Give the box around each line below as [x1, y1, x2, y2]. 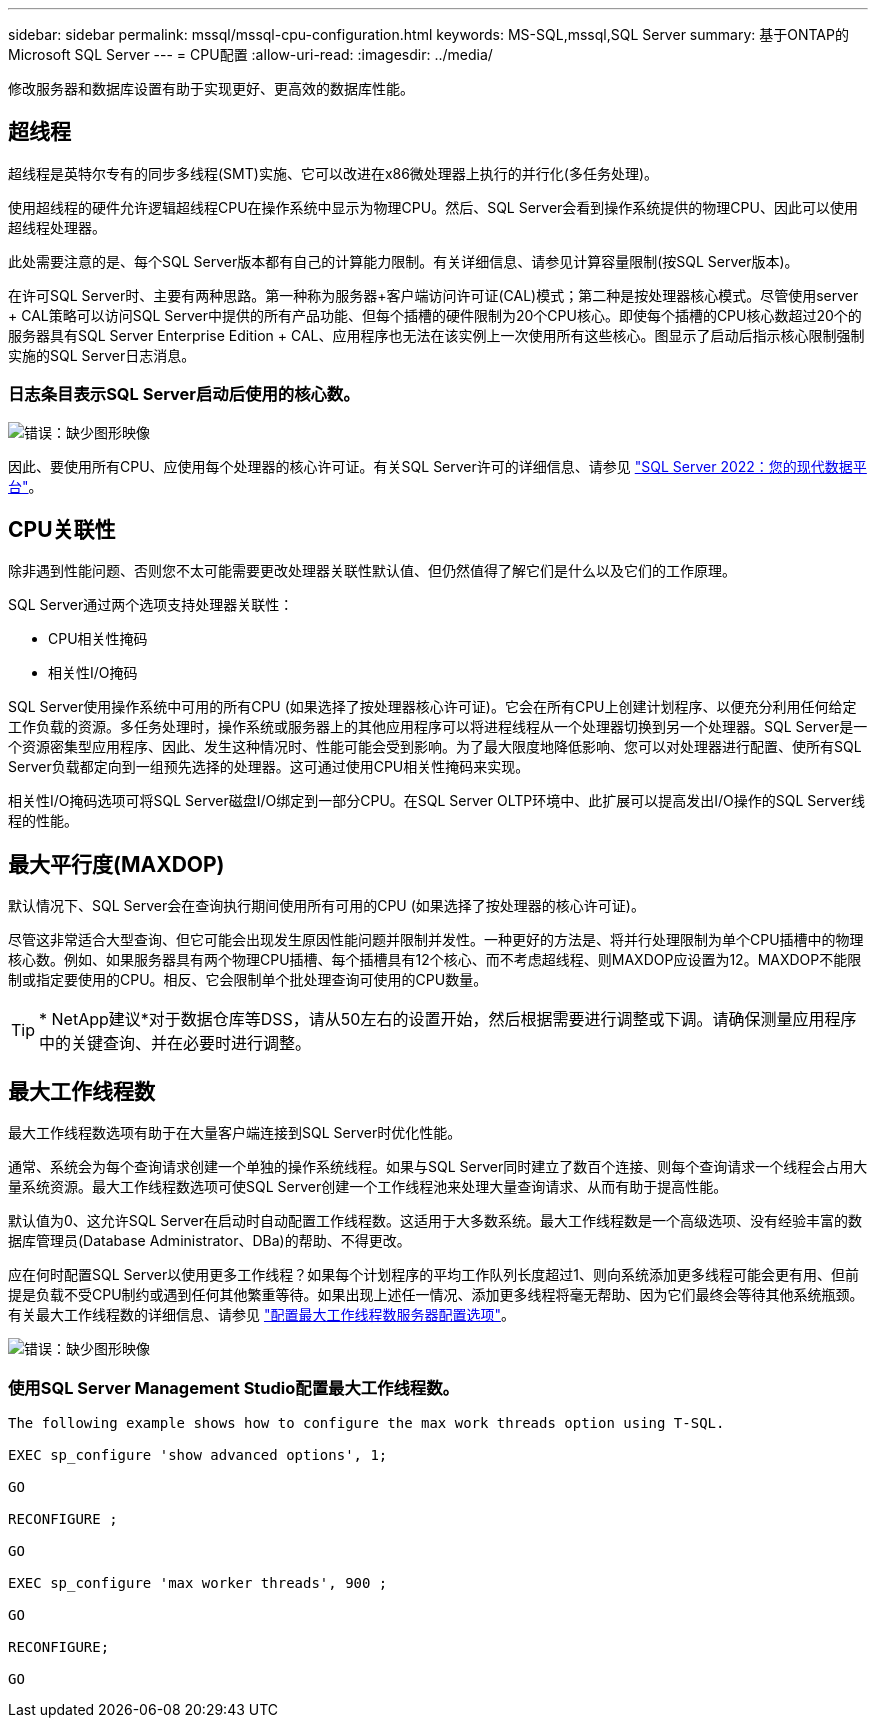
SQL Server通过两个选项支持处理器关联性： [8, 596, 294, 614]
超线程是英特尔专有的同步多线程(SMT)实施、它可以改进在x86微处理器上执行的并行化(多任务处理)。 [8, 164, 659, 182]
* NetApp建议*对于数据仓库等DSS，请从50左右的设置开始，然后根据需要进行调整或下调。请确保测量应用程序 [39, 1009, 857, 1030]
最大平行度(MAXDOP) [8, 851, 225, 877]
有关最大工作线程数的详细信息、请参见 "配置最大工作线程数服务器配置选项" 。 [8, 1306, 515, 1324]
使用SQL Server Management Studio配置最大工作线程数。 [8, 1377, 459, 1398]
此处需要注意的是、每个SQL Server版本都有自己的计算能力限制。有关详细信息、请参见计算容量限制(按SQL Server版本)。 [8, 252, 799, 270]
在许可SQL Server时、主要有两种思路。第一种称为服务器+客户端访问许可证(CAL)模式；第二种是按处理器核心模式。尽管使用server [8, 286, 859, 304]
